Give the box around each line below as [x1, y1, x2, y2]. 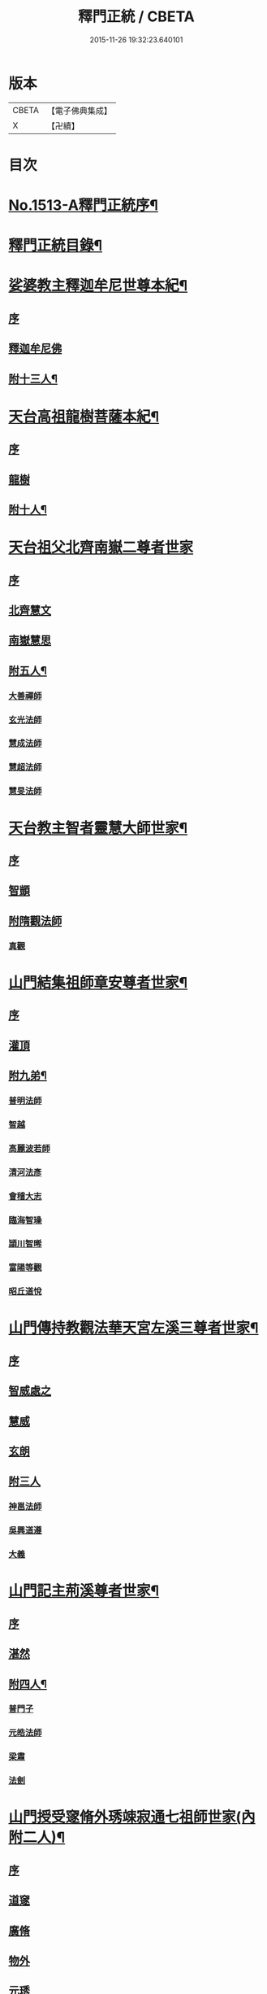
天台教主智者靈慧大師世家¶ [8, 818, 188, 837]
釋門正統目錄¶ [8, 237, 103, 255]
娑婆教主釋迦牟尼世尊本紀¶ [8, 277, 188, 295]
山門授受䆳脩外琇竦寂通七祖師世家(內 [8, 1808, 256, 1826]
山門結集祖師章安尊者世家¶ [8, 973, 188, 992]
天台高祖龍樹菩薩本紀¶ [8, 408, 160, 425]
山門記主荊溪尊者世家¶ [8, 1582, 160, 1600]
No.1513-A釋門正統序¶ [8, 196, 158, 215]
